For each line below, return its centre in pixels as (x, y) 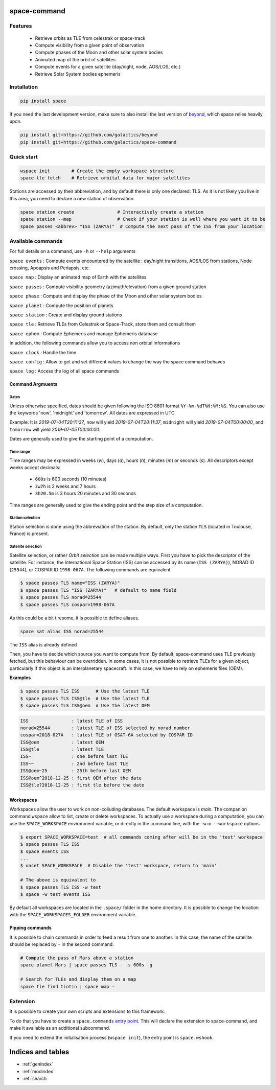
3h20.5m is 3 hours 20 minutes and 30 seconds (86, 494)
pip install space (43, 101)
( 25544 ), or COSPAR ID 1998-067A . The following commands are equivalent (90, 569)
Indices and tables (39, 1052)
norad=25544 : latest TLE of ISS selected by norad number (105, 728)
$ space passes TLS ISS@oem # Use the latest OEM (85, 705)
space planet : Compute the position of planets (61, 305)
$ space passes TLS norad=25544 (61, 597)
